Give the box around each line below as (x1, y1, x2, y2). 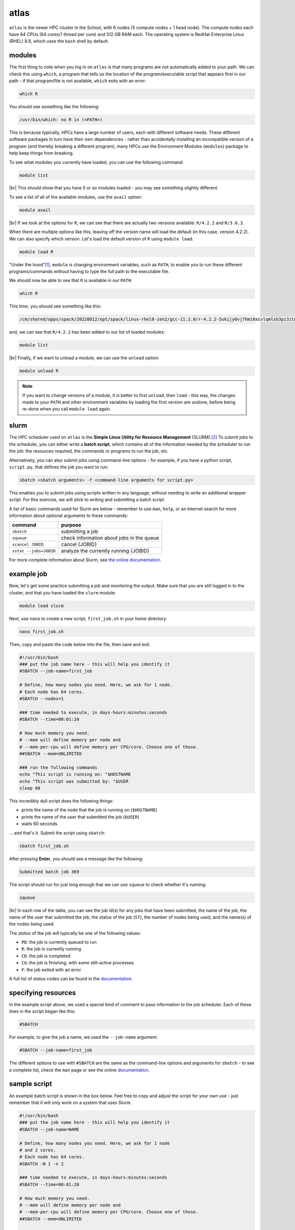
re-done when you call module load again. (22, 406, 112, 412)
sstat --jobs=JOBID (12, 548, 56, 553)
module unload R (19, 368, 59, 374)
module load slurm (19, 603, 64, 609)
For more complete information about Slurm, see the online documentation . (9, 557, 162, 563)
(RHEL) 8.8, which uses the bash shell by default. (9, 38, 109, 44)
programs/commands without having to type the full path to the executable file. (9, 268, 170, 274)
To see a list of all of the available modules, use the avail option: (9, 194, 142, 200)
